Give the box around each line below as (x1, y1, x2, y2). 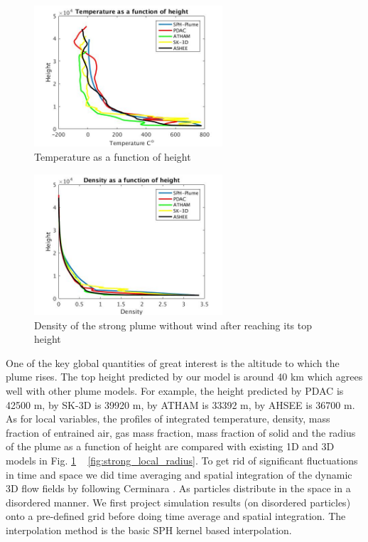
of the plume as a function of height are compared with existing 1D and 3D (6, 439, 335, 454)
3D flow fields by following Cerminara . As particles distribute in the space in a (6, 481, 351, 496)
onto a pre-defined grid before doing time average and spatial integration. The (6, 509, 346, 524)
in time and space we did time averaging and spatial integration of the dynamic (6, 467, 352, 482)
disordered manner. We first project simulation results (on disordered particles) (6, 494, 351, 509)
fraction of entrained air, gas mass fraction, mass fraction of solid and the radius (6, 425, 356, 440)
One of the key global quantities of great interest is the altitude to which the (6, 355, 340, 370)
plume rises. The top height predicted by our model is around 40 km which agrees (6, 369, 363, 384)
